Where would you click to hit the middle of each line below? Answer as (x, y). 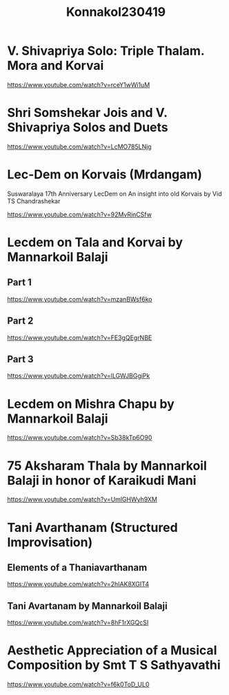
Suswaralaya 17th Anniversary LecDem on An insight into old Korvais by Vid (114, 194)
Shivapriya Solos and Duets (88, 128)
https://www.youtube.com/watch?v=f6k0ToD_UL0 (78, 685)
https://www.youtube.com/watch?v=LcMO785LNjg (79, 147)
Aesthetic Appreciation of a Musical (112, 650)
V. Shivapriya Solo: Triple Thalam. (106, 51)
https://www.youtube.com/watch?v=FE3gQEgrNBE (80, 337)
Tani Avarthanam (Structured (92, 527)
